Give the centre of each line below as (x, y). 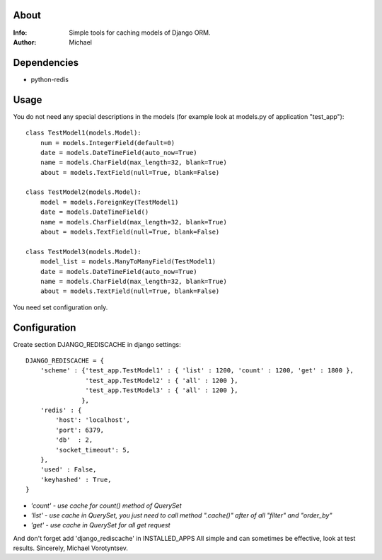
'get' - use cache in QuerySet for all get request (100, 525)
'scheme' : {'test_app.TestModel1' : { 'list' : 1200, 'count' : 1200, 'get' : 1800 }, (197, 371)
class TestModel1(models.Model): (83, 133)
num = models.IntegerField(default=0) (108, 143)
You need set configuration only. (60, 307)
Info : (20, 33)
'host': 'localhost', (93, 420)
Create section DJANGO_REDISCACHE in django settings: (97, 344)
